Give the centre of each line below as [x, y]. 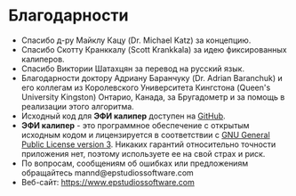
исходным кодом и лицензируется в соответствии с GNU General [145, 135]
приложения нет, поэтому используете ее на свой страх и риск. [143, 153]
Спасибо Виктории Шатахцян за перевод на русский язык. [133, 69]
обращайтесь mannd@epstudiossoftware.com [108, 172]
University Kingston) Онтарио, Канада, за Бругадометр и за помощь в [153, 97]
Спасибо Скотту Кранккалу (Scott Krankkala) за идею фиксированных [154, 49]
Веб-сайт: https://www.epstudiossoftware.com [108, 182]
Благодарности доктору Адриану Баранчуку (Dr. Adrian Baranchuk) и [152, 78]
